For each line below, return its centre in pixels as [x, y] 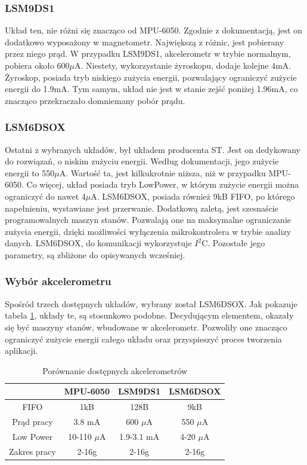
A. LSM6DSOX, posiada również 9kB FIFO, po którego [193, 196]
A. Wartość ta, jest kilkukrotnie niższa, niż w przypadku [162, 172]
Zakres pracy [32, 451]
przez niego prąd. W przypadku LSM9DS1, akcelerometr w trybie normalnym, [148, 53]
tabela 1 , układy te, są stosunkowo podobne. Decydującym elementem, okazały [149, 315]
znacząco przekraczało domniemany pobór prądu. [95, 100]
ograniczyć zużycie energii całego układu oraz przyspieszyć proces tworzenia [143, 339]
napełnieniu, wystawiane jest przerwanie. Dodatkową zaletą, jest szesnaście [142, 208]
